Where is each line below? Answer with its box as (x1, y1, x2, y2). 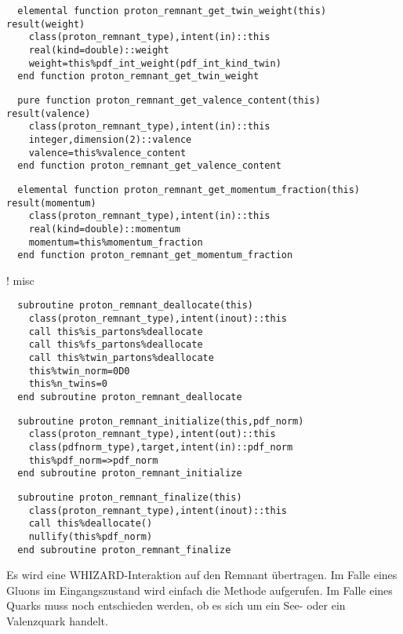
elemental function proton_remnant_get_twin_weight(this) (17, 5, 327, 16)
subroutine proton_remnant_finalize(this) (17, 491, 242, 503)
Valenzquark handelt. (6, 613, 108, 629)
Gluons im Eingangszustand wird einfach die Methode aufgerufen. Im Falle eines (6, 581, 393, 598)
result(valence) (6, 107, 91, 119)
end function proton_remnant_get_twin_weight (17, 71, 260, 82)
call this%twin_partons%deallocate (28, 352, 214, 364)
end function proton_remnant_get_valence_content (17, 160, 281, 172)
